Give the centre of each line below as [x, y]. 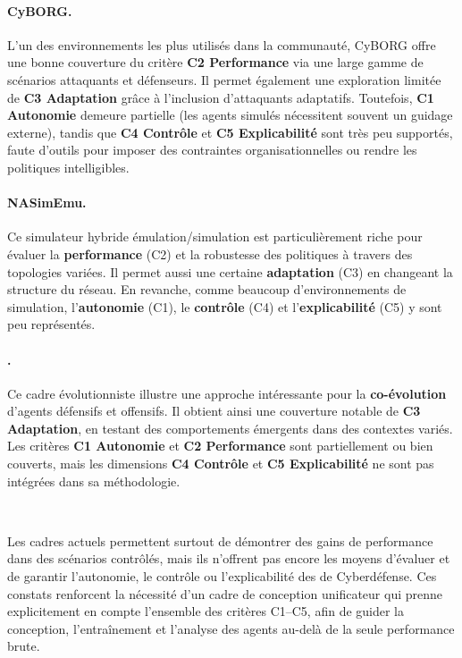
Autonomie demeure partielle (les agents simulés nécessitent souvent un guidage [230, 115]
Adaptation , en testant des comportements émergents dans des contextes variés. [230, 428]
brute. [24, 646]
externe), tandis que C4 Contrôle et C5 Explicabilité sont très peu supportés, [230, 132]
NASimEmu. [47, 202]
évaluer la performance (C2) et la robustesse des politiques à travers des [210, 253]
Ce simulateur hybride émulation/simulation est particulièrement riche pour [215, 236]
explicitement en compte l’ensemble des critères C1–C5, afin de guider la [206, 611]
